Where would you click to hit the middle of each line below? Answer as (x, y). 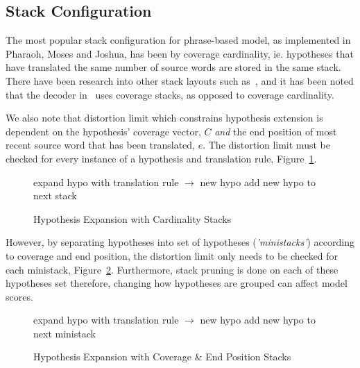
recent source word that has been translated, (100, 145)
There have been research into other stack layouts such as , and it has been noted (180, 80)
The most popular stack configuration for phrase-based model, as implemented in (178, 40)
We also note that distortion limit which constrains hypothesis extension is (164, 118)
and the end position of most (276, 131)
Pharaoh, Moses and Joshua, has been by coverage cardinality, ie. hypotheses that (180, 53)
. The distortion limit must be (266, 145)
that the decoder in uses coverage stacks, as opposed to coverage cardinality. (170, 94)
